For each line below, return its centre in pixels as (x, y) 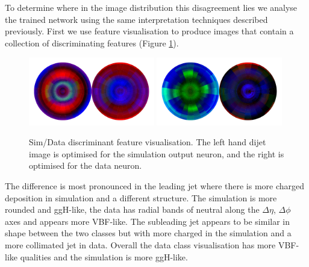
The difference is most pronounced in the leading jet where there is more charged (155, 186)
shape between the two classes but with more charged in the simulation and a (148, 233)
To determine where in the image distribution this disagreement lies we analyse (151, 7)
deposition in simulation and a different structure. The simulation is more (141, 197)
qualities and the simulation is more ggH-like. (104, 256)
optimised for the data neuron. (86, 165)
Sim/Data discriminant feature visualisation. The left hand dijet (148, 142)
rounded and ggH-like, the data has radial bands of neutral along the (132, 209)
